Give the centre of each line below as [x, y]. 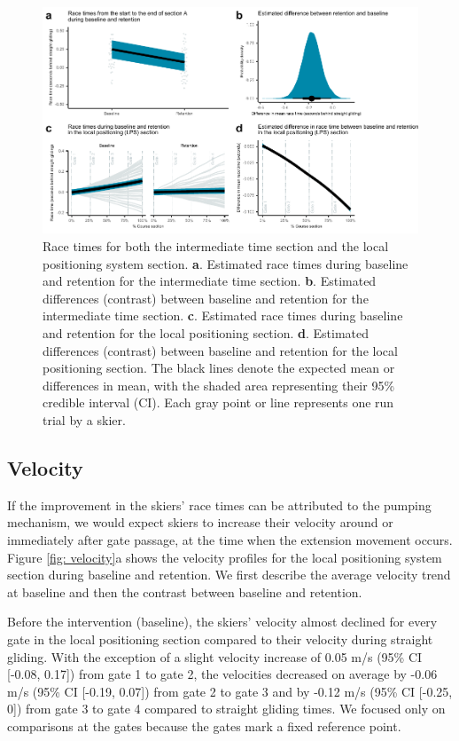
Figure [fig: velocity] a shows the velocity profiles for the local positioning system [225, 557]
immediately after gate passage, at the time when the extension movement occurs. [230, 539]
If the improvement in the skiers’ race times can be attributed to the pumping [219, 505]
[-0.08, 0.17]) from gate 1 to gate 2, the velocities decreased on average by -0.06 [222, 674]
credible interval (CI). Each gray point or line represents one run [218, 402]
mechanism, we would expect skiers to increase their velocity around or [200, 522]
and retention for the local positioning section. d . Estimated [206, 332]
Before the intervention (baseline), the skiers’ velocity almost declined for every [222, 622]
